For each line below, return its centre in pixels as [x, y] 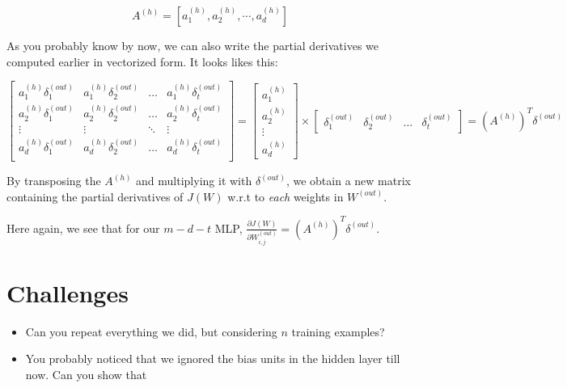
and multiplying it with [194, 181]
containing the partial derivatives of [95, 196]
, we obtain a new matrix [348, 181]
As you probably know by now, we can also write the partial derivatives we [193, 45]
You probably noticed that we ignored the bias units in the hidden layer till [213, 358]
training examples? [338, 331]
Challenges [68, 292]
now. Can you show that [86, 374]
